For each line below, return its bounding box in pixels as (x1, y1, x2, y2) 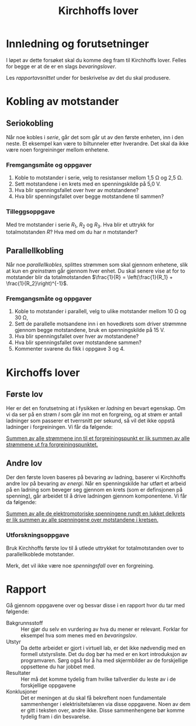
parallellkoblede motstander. (6, 550, 75, 557)
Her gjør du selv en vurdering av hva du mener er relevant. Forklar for (20, 626, 188, 633)
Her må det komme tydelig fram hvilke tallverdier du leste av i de (20, 675, 176, 683)
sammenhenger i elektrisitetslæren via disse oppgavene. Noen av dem (20, 701, 191, 708)
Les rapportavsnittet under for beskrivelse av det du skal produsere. (6, 74, 171, 81)
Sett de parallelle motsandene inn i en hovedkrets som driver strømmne (14, 320, 187, 327)
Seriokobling (6, 118, 54, 128)
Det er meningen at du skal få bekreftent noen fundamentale (20, 694, 167, 701)
